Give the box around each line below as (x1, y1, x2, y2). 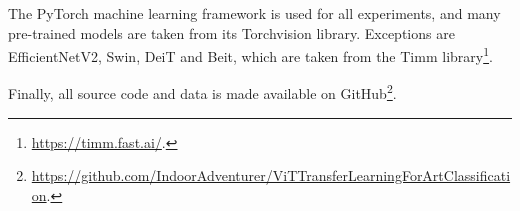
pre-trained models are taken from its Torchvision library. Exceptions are (8, 22, 455, 43)
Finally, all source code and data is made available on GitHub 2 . (8, 80, 397, 104)
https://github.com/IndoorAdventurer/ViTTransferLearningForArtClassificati (31, 165, 511, 186)
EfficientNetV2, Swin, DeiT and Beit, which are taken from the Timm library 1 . (8, 43, 493, 66)
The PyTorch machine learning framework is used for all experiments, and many (8, 3, 501, 23)
